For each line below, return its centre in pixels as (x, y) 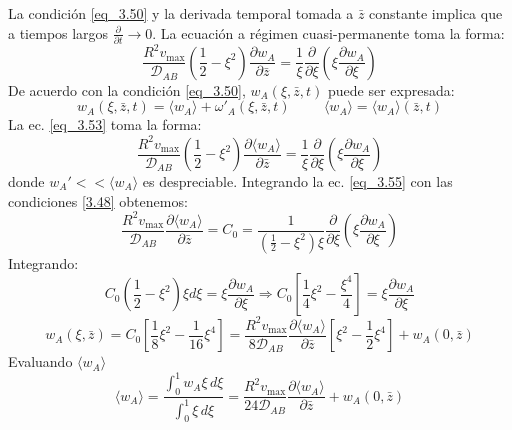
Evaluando (40, 361)
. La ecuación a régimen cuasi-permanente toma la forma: (328, 32)
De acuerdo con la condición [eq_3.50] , (127, 89)
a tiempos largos (58, 32)
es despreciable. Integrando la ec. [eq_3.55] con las (297, 181)
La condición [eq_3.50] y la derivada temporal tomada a (181, 13)
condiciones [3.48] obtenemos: (98, 200)
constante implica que (436, 13)
